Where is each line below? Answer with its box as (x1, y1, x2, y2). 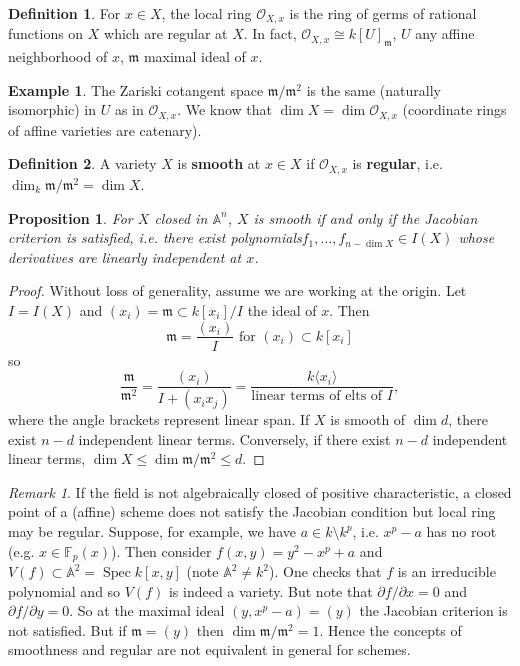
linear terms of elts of (251, 389, 383, 404)
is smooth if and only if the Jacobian (253, 207, 478, 228)
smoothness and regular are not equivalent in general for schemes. (8, 639, 411, 660)
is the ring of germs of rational (289, 3, 477, 23)
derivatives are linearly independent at (8, 246, 242, 267)
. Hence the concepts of (319, 619, 462, 640)
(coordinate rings (402, 99, 507, 120)
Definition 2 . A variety (8, 153, 157, 174)
